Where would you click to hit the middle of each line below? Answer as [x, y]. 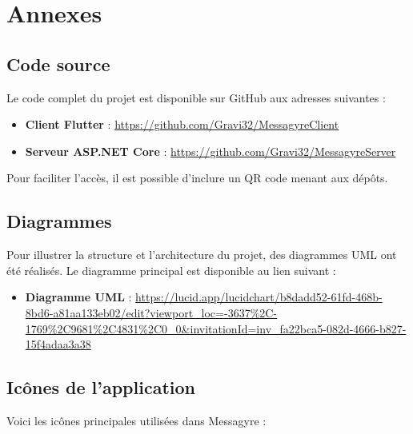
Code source [58, 64]
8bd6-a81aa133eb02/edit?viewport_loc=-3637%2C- [151, 312]
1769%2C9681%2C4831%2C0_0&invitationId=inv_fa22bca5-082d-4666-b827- [216, 328]
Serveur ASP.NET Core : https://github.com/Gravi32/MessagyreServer [211, 151]
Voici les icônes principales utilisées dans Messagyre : [136, 420]
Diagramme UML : [78, 297]
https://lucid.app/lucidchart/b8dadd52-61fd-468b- [259, 297]
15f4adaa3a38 [58, 344]
